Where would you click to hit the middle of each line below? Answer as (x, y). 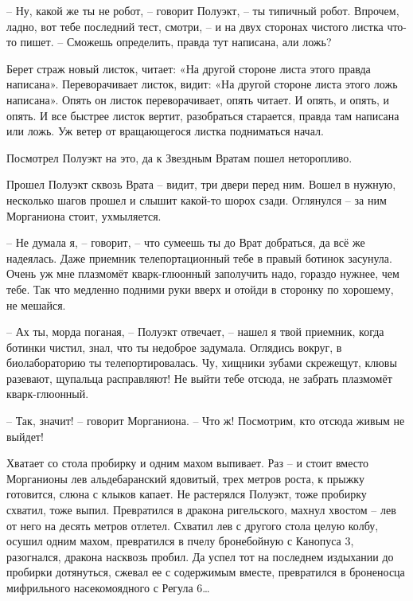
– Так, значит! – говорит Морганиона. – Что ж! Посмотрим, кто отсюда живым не (206, 421)
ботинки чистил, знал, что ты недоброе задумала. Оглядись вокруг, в (174, 347)
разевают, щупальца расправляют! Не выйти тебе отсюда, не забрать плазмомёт (199, 378)
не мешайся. (36, 304)
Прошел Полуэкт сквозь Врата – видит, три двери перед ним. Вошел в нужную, (201, 184)
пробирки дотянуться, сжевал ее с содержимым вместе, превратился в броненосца (206, 572)
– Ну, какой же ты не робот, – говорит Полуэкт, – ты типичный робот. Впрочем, (203, 10)
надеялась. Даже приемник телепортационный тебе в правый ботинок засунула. (199, 258)
